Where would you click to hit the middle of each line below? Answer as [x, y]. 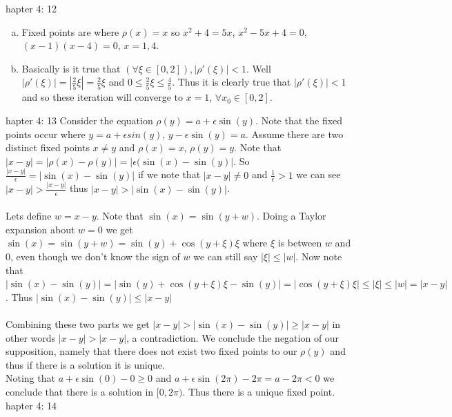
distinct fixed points [48, 147]
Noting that [30, 378]
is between [300, 243]
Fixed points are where [70, 31]
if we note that [169, 174]
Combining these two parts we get [78, 323]
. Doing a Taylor [292, 216]
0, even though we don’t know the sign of [93, 256]
